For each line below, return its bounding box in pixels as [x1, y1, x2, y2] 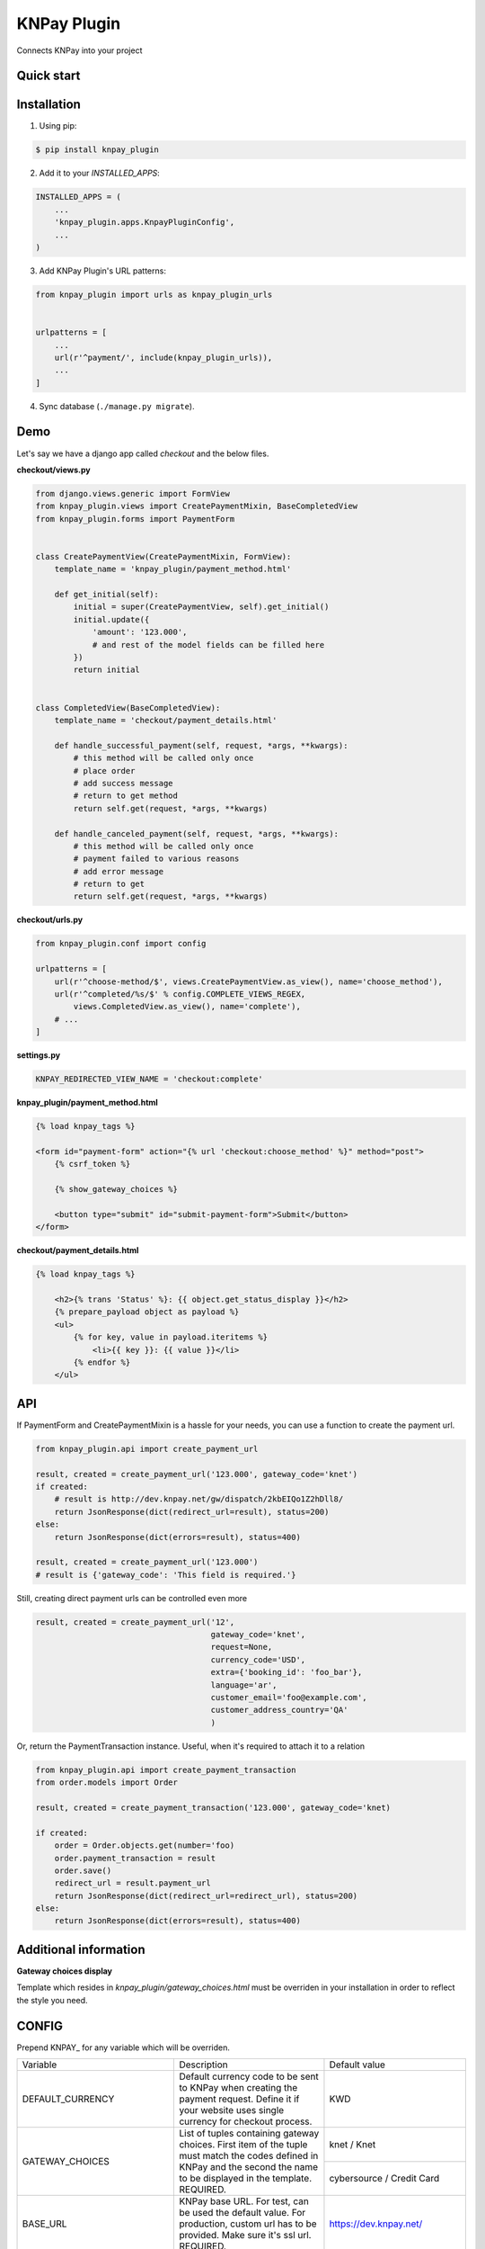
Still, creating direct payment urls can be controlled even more [16, 1592, 247, 1603]
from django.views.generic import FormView [35, 488, 231, 498]
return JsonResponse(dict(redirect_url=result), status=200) [54, 1507, 330, 1517]
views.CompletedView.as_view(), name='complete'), [73, 1001, 301, 1012]
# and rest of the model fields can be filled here [92, 640, 325, 650]
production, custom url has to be [179, 2218, 318, 2230]
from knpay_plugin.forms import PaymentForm [35, 514, 235, 524]
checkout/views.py [16, 464, 91, 475]
